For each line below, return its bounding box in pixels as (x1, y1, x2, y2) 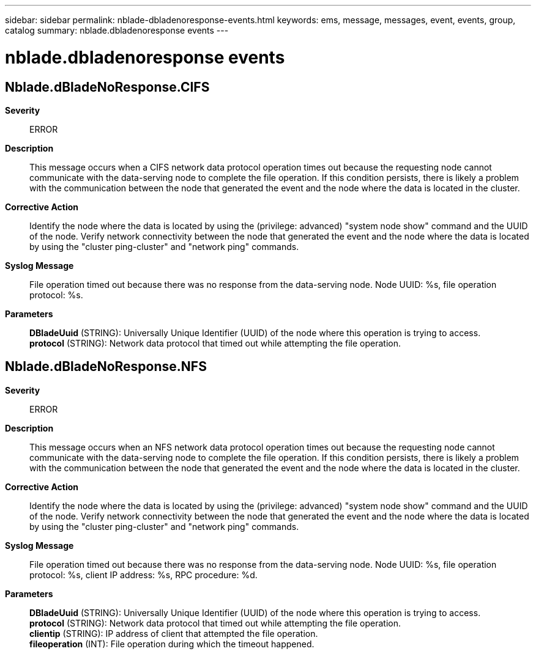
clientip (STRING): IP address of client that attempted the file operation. (29, 628, 318, 639)
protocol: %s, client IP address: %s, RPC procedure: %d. (29, 569, 258, 580)
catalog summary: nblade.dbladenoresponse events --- (5, 25, 229, 35)
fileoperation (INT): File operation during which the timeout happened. (29, 638, 315, 649)
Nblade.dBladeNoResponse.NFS (5, 359, 207, 375)
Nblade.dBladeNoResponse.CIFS (5, 79, 210, 95)
